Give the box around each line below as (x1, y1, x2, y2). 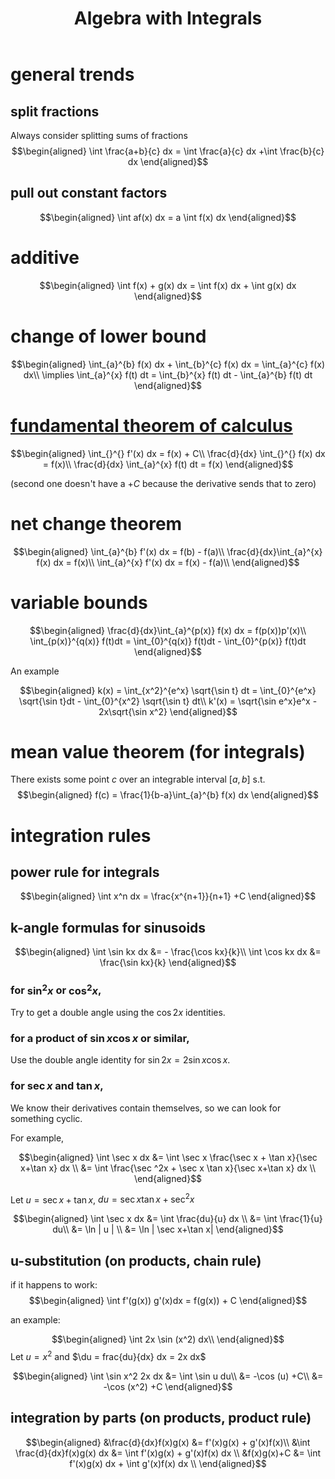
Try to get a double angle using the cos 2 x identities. (10, 1007, 226, 1018)
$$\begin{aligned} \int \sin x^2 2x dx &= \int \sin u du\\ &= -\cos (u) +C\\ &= (12, 1370, 324, 1382)
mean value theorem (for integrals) (10, 740, 306, 763)
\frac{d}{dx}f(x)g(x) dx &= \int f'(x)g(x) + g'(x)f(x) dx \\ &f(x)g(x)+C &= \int (14, 1447, 322, 1459)
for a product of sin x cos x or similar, (10, 1031, 190, 1045)
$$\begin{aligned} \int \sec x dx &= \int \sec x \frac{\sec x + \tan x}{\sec (18, 1151, 318, 1163)
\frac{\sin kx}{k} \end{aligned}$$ (99, 957, 237, 969)
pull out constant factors (10, 185, 168, 202)
